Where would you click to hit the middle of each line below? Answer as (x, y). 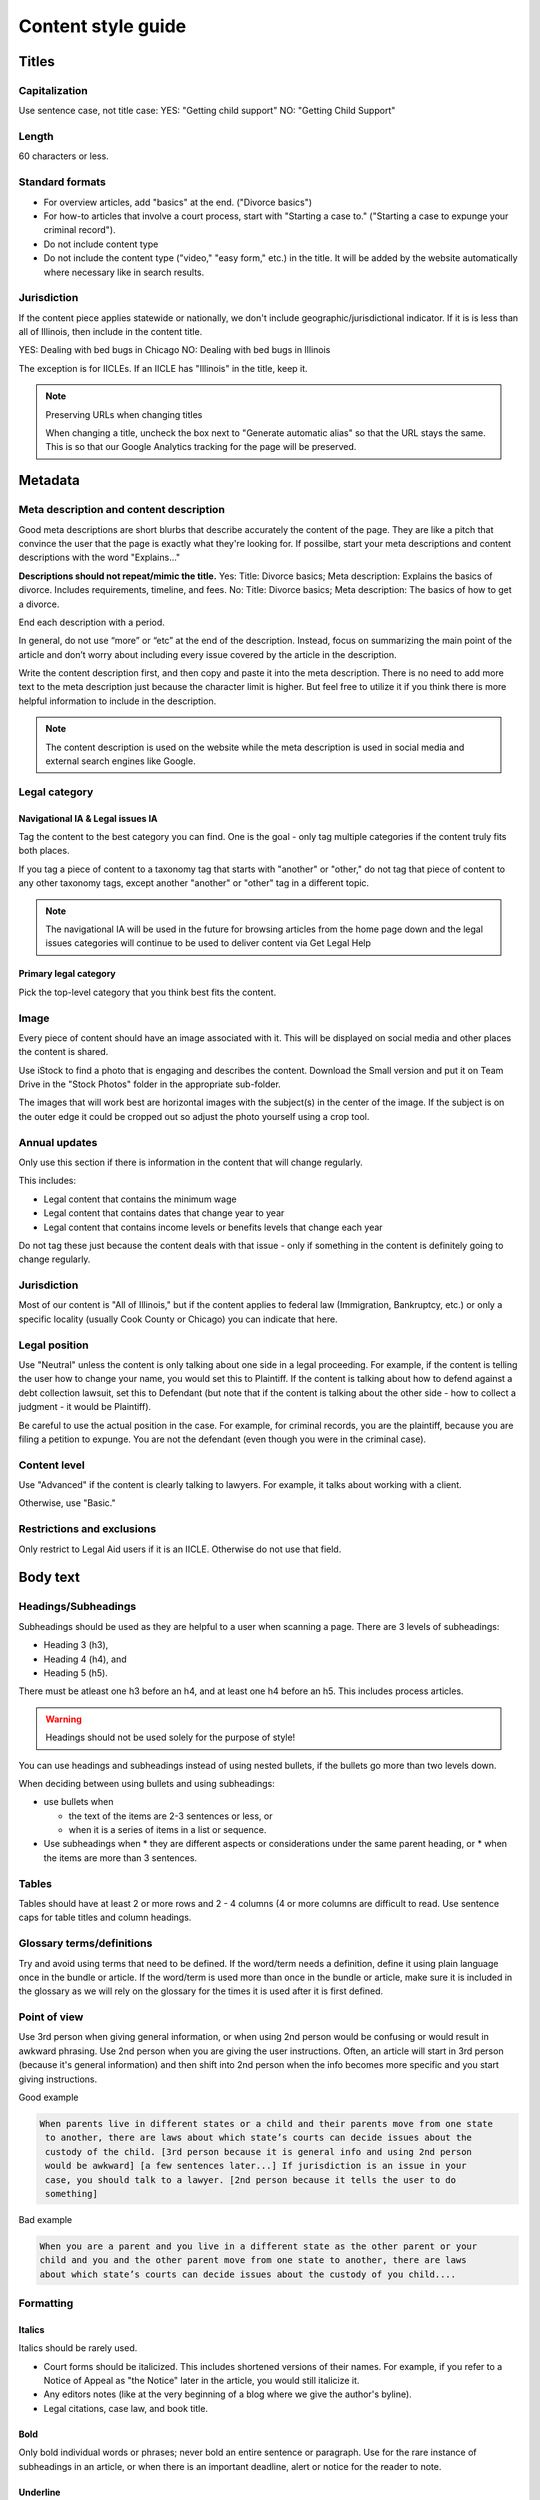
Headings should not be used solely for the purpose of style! (170, 1737)
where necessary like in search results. (124, 272)
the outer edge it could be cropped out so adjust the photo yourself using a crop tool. (194, 1116)
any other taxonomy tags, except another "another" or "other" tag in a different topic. (194, 883)
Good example (48, 2097)
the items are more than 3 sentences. (120, 1857)
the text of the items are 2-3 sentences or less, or (170, 1816)
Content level (51, 1465)
